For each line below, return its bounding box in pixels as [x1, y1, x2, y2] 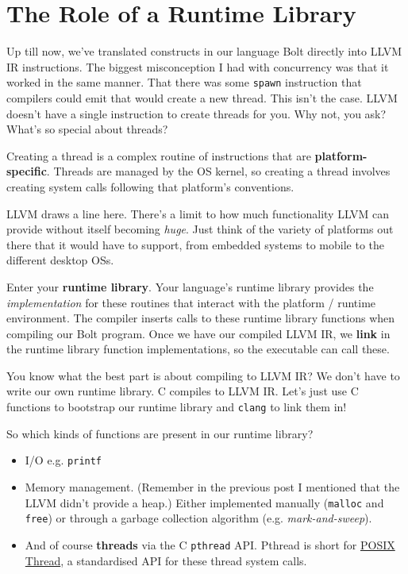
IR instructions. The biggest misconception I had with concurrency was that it [6, 58, 389, 75]
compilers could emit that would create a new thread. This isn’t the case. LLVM [6, 89, 398, 106]
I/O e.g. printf [25, 452, 102, 468]
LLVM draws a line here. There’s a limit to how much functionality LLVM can [6, 205, 390, 222]
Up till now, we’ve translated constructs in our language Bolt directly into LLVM [6, 43, 402, 60]
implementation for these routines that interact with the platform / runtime [6, 294, 376, 310]
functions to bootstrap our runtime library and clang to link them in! [6, 399, 347, 415]
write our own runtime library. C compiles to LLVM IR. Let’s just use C [6, 383, 359, 399]
